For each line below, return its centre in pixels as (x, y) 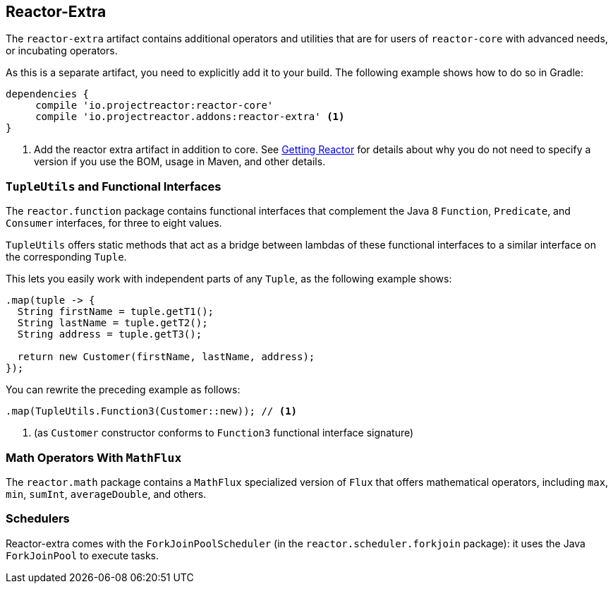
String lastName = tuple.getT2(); (113, 323)
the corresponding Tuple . (66, 257)
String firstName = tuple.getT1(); (116, 312)
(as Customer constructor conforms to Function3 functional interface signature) (224, 433)
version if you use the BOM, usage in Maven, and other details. (180, 162)
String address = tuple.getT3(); (110, 334)
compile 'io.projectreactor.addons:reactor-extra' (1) (190, 117)
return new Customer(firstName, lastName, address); (166, 357)
